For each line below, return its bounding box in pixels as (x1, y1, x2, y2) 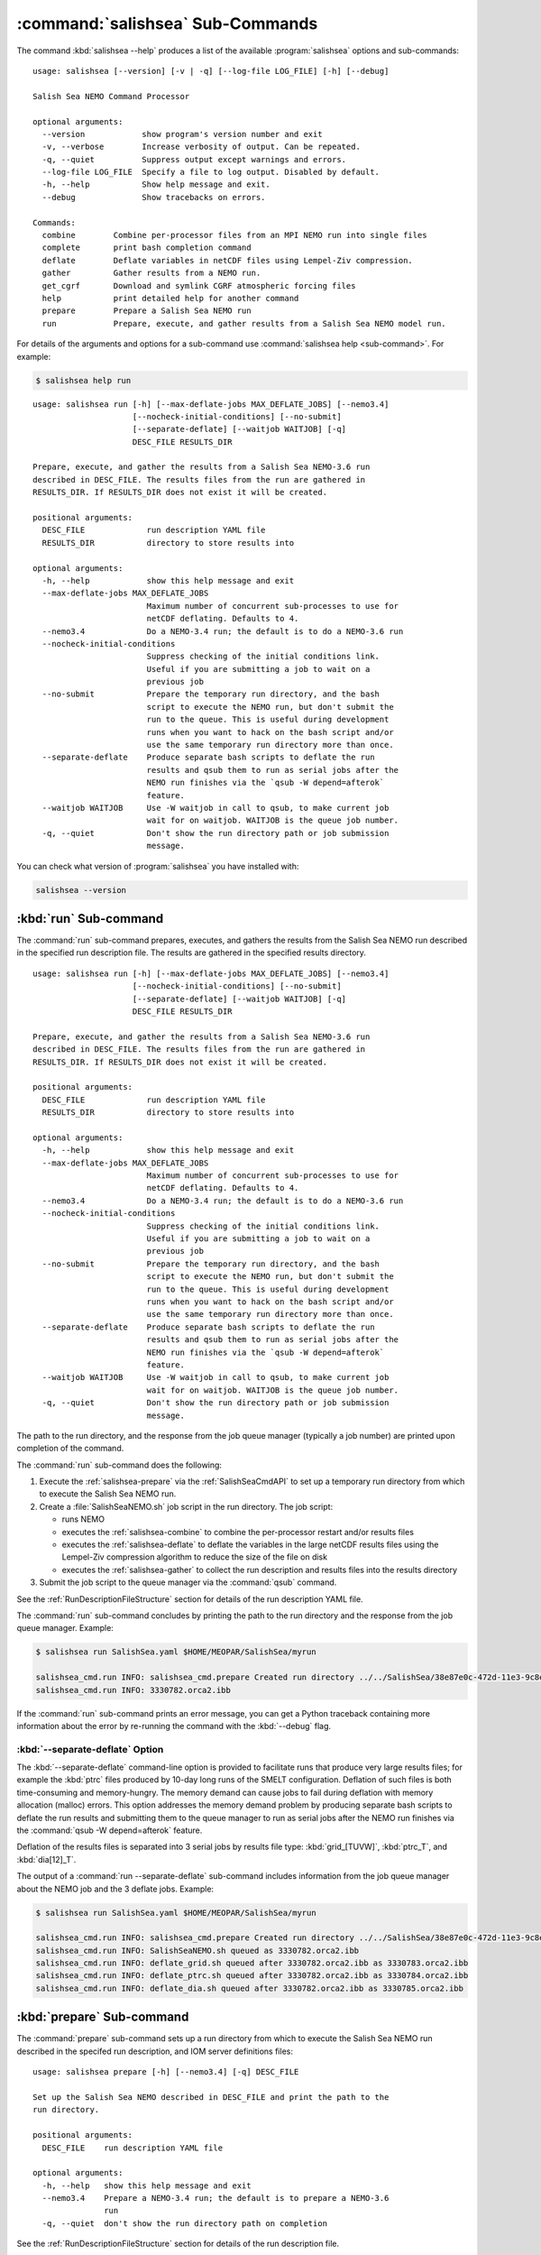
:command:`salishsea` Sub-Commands (16, 14, 318, 33)
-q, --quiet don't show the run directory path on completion (41, 2218, 328, 2228)
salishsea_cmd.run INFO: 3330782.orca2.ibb (35, 1685, 232, 1695)
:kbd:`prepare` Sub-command (16, 2010, 189, 2025)
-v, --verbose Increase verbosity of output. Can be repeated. (41, 142, 361, 152)
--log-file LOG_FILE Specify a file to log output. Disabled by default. (41, 167, 381, 178)
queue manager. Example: (16, 1623, 115, 1634)
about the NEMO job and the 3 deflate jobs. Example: (16, 1883, 215, 1894)
